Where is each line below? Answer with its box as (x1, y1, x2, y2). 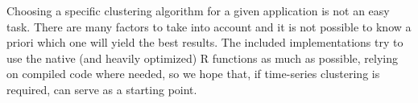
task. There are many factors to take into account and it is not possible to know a (6, 18, 412, 35)
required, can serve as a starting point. (6, 80, 197, 97)
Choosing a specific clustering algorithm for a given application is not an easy (6, 2, 390, 19)
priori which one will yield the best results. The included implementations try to (6, 34, 404, 51)
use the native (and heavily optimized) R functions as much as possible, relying (6, 49, 399, 66)
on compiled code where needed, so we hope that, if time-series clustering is (6, 65, 380, 82)
